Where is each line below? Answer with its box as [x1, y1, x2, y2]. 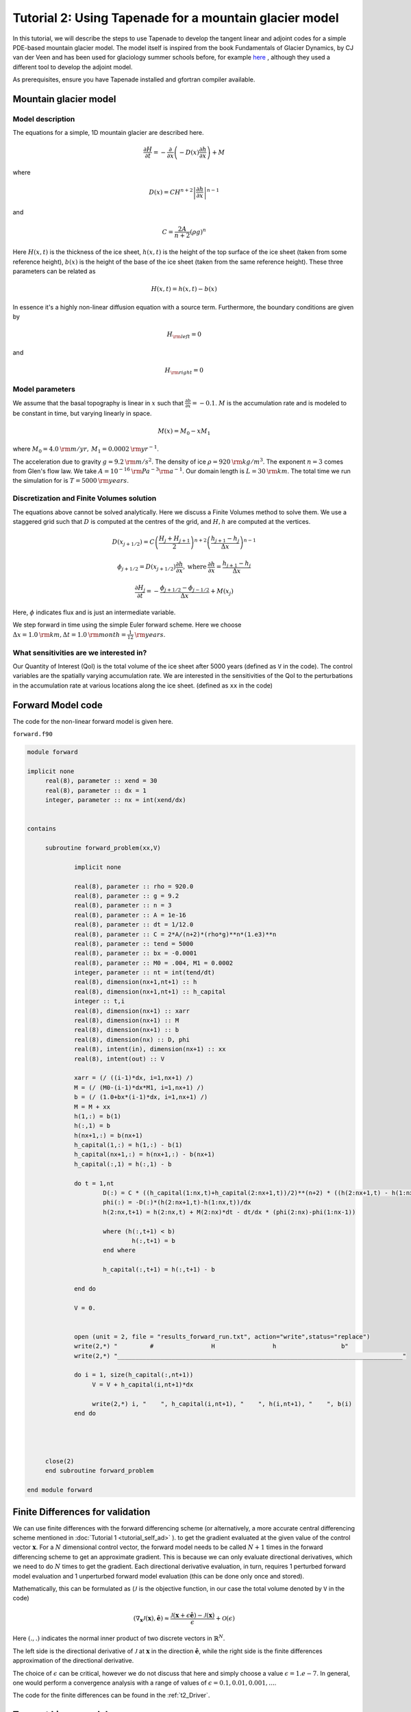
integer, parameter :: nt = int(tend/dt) [74, 969, 215, 977]
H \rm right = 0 [164, 366, 203, 376]
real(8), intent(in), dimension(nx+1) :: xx [74, 1045, 226, 1053]
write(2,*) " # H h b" [74, 1342, 349, 1350]
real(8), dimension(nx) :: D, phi [74, 1035, 190, 1044]
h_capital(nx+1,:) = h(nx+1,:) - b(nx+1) [74, 1150, 215, 1159]
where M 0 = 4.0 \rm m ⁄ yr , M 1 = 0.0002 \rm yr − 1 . [12, 444, 159, 455]
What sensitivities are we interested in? [12, 648, 147, 657]
